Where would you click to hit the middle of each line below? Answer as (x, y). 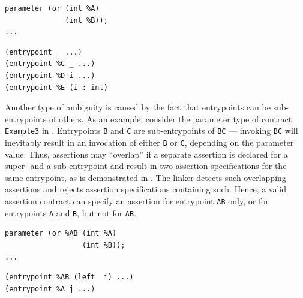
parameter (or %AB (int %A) (61, 234)
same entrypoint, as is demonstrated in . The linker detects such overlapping (145, 177)
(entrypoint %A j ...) (50, 289)
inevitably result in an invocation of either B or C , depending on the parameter (149, 142)
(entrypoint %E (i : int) (56, 87)
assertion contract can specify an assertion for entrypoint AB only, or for (137, 201)
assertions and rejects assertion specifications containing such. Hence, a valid (145, 189)
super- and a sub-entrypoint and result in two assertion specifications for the (146, 166)
